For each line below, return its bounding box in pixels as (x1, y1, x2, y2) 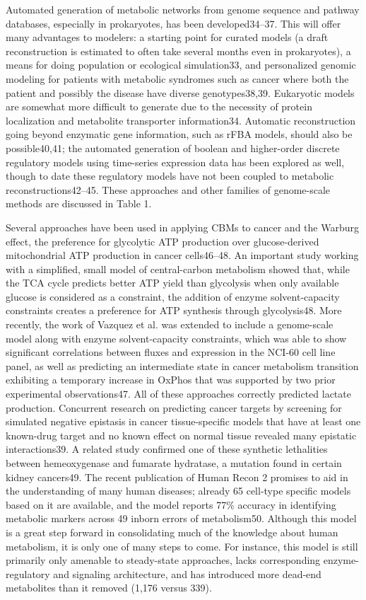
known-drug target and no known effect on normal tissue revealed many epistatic (6, 427, 357, 442)
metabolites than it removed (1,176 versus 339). (6, 580, 212, 595)
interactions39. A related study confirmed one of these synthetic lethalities (6, 442, 328, 456)
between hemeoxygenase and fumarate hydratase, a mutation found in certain (6, 456, 342, 470)
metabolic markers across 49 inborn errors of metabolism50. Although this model (6, 511, 357, 526)
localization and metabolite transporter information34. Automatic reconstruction (6, 112, 356, 127)
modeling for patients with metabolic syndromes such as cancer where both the (6, 71, 349, 86)
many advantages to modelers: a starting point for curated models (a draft (6, 30, 329, 45)
